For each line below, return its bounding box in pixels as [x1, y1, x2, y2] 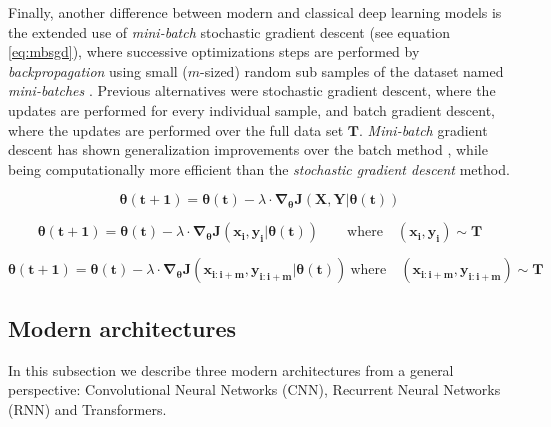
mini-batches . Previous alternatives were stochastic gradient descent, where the [8, 80, 496, 101]
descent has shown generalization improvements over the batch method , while [8, 139, 488, 160]
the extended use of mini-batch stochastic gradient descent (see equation [8, 21, 451, 42]
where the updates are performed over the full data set [8, 119, 344, 140]
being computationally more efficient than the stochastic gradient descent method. [8, 158, 510, 179]
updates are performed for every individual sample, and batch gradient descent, [8, 99, 496, 120]
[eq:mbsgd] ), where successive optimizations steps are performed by [8, 41, 420, 62]
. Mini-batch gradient [359, 119, 488, 140]
